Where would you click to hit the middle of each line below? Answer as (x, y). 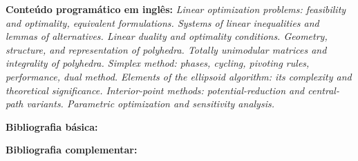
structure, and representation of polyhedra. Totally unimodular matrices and (166, 49)
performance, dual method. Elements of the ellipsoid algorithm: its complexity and (179, 76)
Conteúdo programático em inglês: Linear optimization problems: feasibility (176, 9)
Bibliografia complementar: (72, 150)
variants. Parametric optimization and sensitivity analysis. (150, 104)
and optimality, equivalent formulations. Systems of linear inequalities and (162, 22)
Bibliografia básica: (52, 126)
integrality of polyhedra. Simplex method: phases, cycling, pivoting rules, (158, 63)
